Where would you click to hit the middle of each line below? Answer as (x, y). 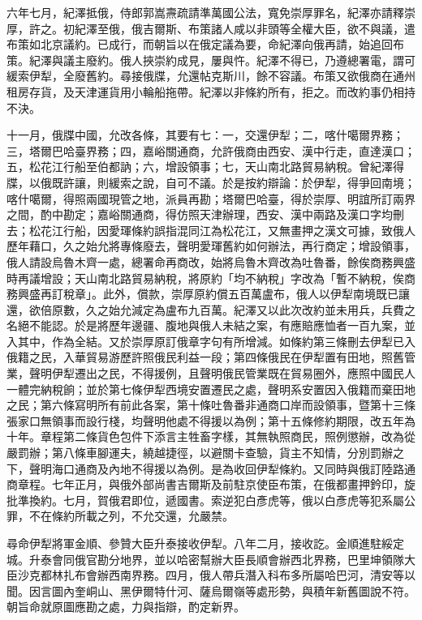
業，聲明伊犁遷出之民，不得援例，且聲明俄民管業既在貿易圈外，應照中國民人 (211, 373)
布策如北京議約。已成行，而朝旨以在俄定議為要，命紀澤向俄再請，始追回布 (205, 44)
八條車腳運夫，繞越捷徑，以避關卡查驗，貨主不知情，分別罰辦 (228, 453)
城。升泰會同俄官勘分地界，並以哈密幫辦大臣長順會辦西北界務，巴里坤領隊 (205, 559)
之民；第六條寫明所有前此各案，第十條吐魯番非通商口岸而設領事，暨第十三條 (211, 405)
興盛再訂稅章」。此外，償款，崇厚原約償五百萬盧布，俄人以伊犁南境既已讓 (213, 294)
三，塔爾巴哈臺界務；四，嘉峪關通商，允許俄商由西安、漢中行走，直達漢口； (211, 150)
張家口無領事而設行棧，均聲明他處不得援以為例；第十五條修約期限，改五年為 (211, 420)
